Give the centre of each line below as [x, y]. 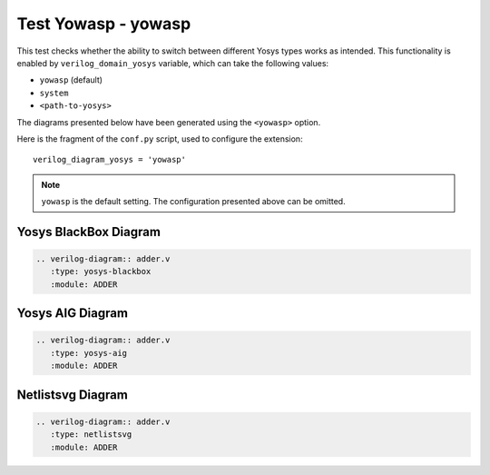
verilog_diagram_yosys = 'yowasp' [109, 160]
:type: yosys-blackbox [101, 272]
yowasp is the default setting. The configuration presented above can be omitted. [193, 202]
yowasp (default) [71, 80]
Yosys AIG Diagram [73, 313]
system [54, 93]
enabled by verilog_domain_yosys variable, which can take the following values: [173, 63]
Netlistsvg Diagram [73, 395]
